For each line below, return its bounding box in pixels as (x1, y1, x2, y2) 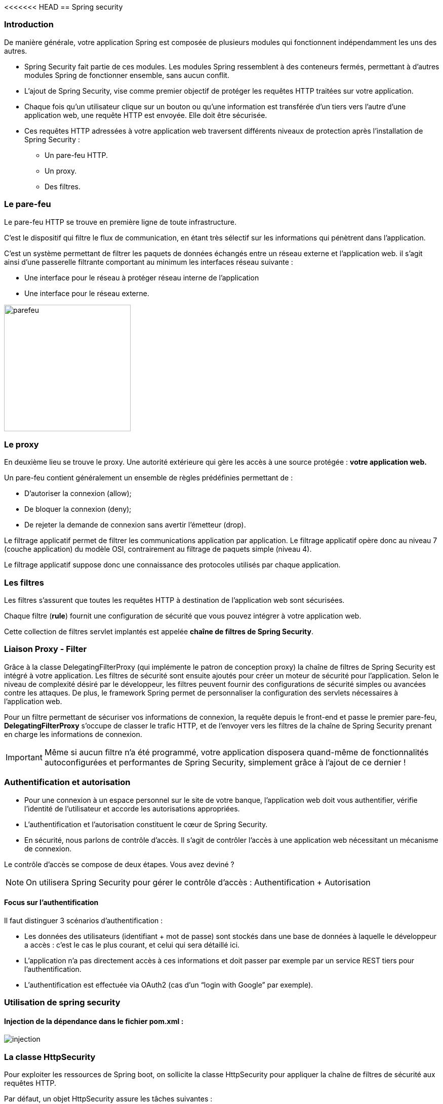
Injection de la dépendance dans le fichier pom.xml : (4, 1016, 184, 1026)
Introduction (4, 19, 54, 30)
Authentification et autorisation (4, 777, 131, 788)
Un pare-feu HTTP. (45, 150, 108, 159)
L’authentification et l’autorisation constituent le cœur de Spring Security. (24, 820, 268, 829)
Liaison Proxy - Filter (4, 644, 87, 655)
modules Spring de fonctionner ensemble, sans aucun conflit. (24, 70, 229, 79)
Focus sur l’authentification (4, 898, 99, 907)
